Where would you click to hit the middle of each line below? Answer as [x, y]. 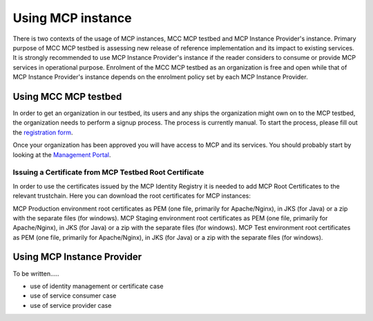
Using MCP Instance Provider [77, 257]
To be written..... [36, 273]
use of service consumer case [73, 296]
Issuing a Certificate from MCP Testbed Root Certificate [108, 172]
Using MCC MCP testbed [67, 96]
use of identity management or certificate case [97, 286]
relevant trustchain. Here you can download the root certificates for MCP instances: [132, 196]
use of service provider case [71, 305]
